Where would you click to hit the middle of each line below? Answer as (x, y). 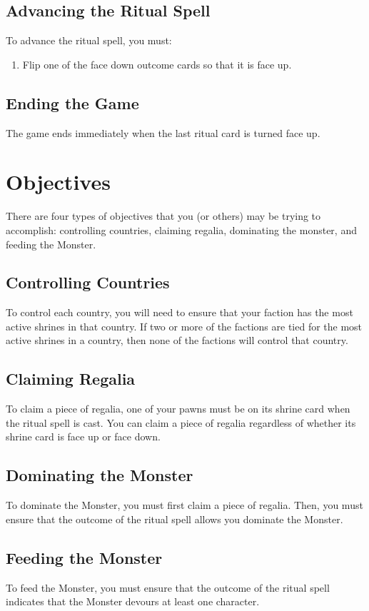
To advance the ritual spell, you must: (89, 40)
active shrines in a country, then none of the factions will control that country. (177, 340)
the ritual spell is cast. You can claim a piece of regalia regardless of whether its (181, 422)
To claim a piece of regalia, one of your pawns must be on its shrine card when (178, 409)
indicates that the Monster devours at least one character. (133, 601)
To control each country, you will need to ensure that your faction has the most (180, 312)
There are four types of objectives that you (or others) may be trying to (163, 216)
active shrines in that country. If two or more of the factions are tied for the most (184, 326)
